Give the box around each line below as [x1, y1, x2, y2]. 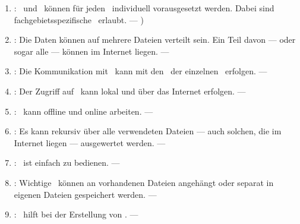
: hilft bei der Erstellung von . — [14, 208, 138, 220]
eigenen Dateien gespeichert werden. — [14, 188, 157, 200]
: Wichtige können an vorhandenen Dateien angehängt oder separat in [14, 176, 274, 188]
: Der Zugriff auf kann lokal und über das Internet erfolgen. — [14, 84, 246, 97]
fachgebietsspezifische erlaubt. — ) [14, 13, 144, 26]
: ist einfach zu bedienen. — [14, 156, 120, 169]
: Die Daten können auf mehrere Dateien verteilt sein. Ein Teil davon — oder [14, 33, 296, 46]
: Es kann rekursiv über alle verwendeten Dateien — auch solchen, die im [14, 125, 282, 137]
